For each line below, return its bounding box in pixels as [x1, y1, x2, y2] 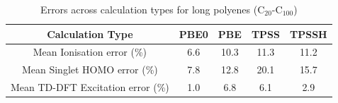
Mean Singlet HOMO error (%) [21, 62, 158, 77]
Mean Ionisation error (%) [33, 44, 147, 59]
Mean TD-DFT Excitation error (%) [11, 80, 169, 95]
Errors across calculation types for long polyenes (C [40, 2, 265, 16]
